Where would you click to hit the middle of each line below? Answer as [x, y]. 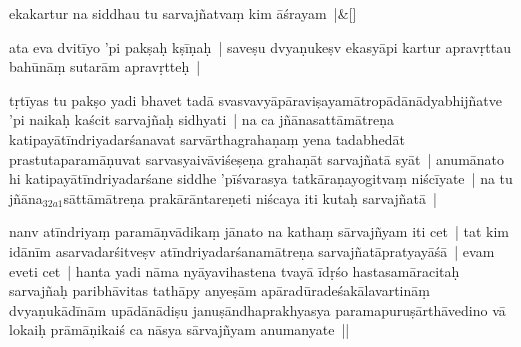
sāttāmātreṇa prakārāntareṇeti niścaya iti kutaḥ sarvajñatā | [250, 197]
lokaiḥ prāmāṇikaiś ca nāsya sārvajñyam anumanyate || [179, 329]
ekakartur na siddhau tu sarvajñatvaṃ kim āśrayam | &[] [183, 13]
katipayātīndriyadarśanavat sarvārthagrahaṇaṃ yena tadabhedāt [207, 138]
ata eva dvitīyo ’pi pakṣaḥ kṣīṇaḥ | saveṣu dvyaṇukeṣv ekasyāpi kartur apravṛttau [260, 46]
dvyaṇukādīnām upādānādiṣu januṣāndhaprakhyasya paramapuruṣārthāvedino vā [257, 309]
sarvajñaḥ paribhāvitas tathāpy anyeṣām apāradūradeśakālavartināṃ [219, 290]
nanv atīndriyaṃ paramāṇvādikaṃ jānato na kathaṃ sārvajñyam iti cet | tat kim [259, 231]
